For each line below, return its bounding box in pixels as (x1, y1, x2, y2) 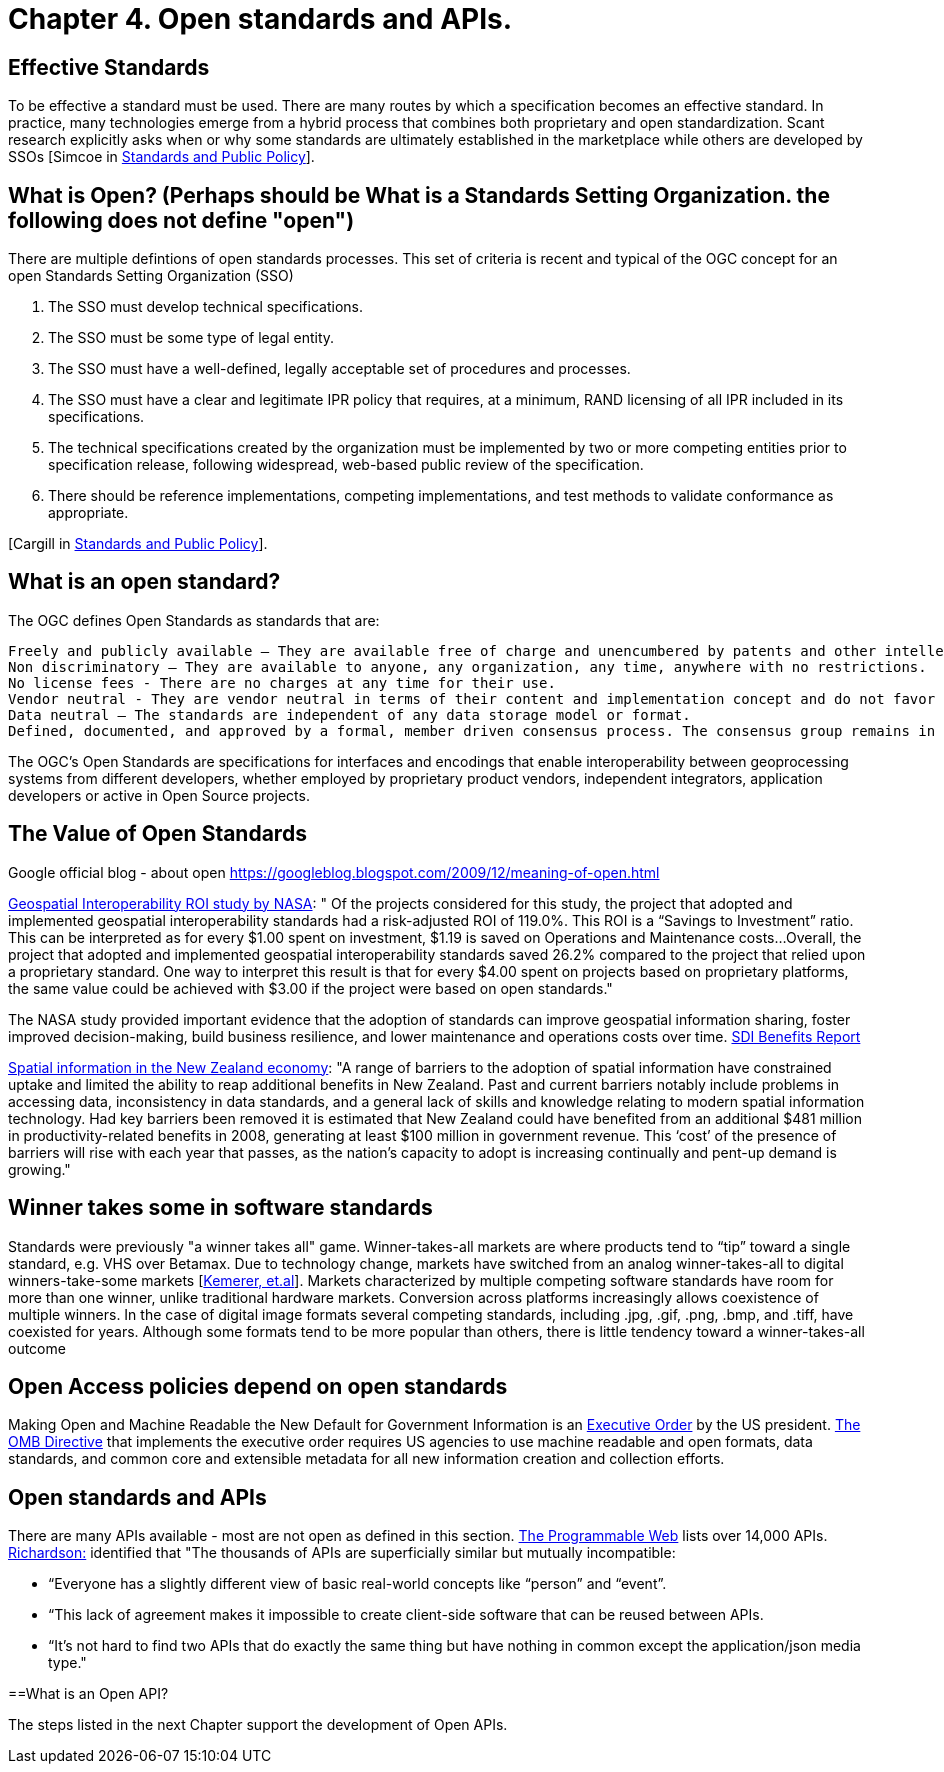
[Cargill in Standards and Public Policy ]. (8, 535, 268, 553)
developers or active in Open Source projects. (8, 786, 310, 804)
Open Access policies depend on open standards (8, 1373, 508, 1399)
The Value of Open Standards (8, 821, 307, 847)
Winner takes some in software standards (8, 1195, 433, 1221)
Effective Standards (8, 54, 210, 80)
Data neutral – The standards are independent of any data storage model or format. (8, 706, 691, 723)
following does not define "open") (8, 207, 355, 233)
